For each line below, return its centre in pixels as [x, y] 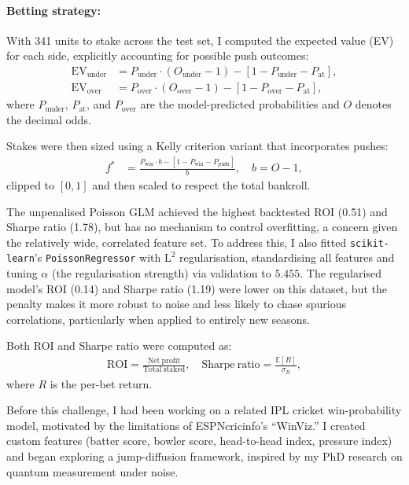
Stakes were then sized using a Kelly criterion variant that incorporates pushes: [197, 146]
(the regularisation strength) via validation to [161, 273]
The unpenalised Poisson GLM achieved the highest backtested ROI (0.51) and [197, 211]
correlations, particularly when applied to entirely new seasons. [158, 319]
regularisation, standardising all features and [287, 257]
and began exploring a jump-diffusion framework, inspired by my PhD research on [204, 456]
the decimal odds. [49, 119]
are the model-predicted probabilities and [240, 104]
